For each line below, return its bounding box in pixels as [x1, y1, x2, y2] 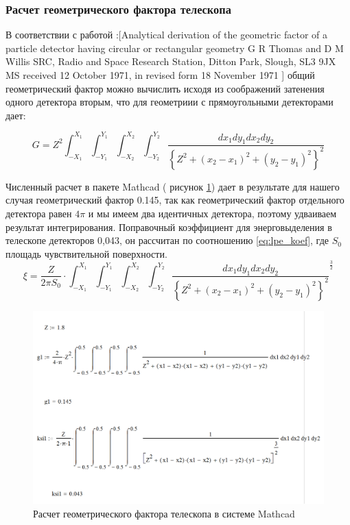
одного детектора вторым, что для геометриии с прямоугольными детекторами [5, 95, 334, 109]
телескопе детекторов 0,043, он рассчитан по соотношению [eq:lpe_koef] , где [5, 233, 329, 247]
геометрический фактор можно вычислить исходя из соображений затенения [5, 81, 325, 95]
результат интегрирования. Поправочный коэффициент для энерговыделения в [5, 219, 332, 234]
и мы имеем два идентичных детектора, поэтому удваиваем [88, 206, 337, 220]
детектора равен [5, 206, 72, 220]
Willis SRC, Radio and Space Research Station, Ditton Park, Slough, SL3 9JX [5, 54, 336, 69]
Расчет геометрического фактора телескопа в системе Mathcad [33, 506, 295, 520]
